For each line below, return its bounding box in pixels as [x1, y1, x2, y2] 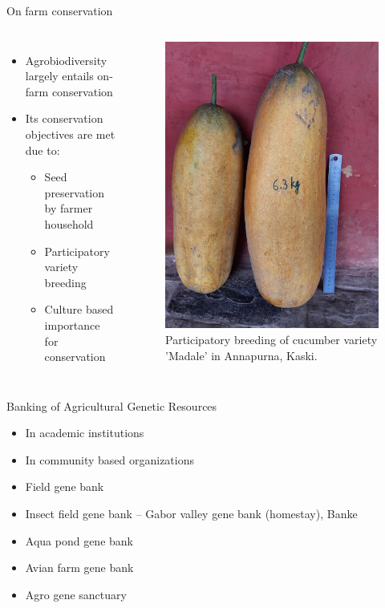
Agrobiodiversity [25, 51, 107, 68]
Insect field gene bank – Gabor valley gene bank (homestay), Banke [25, 505, 358, 522]
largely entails [25, 67, 94, 84]
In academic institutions [25, 424, 144, 441]
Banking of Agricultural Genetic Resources [6, 397, 217, 414]
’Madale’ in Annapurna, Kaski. [165, 347, 318, 363]
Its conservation [25, 110, 103, 127]
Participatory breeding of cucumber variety [165, 331, 378, 348]
